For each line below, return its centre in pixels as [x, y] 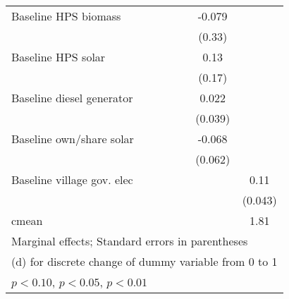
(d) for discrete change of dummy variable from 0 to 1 [144, 261]
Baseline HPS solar [59, 57]
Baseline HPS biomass [66, 16]
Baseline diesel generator [72, 98]
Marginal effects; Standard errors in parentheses [130, 241]
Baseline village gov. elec [72, 179]
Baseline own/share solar [73, 139]
